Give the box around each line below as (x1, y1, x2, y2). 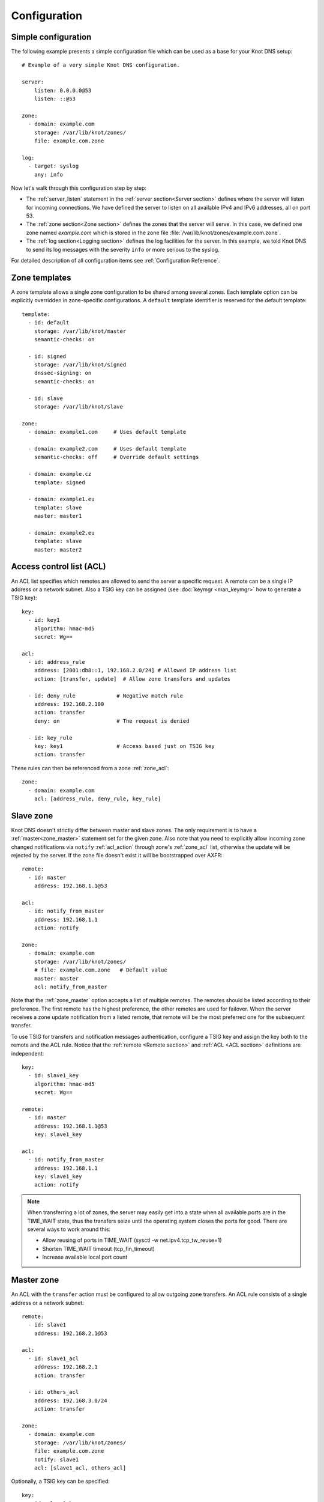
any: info (34, 171, 63, 178)
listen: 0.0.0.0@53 (34, 87, 92, 94)
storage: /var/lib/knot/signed (34, 361, 127, 368)
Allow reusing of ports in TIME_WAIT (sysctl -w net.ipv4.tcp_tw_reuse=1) (42, 1236, 222, 1244)
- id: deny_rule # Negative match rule (28, 692, 183, 699)
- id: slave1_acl (28, 1355, 79, 1362)
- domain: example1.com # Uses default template (28, 428, 187, 436)
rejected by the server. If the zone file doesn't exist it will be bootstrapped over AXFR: (11, 852, 223, 859)
